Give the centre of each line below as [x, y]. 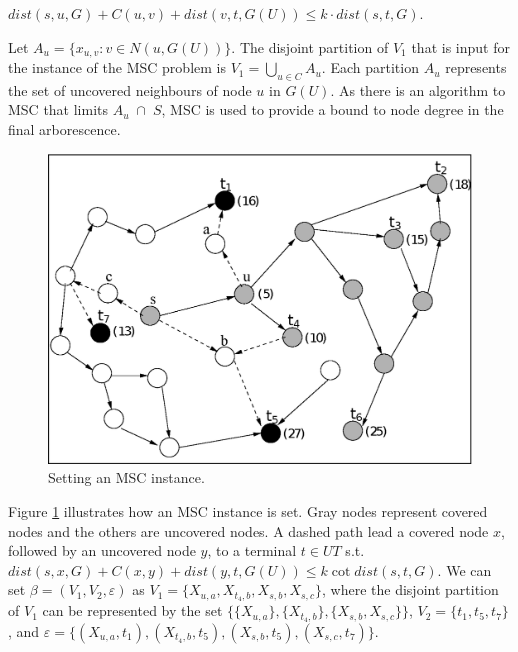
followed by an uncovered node [102, 550]
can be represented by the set [132, 610]
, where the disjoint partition [410, 589]
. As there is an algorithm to [418, 89]
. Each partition [370, 67]
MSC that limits [58, 109]
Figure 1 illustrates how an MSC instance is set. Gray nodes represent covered [248, 510]
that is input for [460, 46]
